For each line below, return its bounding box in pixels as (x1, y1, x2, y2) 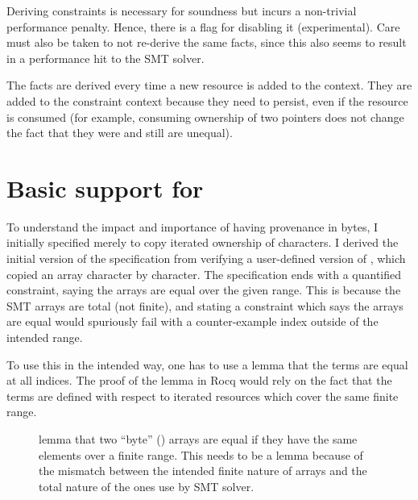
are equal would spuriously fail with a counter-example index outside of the (6, 313, 379, 330)
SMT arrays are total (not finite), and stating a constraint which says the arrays (6, 297, 404, 314)
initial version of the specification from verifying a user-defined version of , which (6, 250, 406, 267)
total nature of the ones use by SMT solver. (39, 477, 255, 494)
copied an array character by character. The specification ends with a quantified (6, 265, 401, 282)
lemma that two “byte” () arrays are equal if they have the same (39, 431, 358, 447)
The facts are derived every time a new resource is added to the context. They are (6, 77, 412, 94)
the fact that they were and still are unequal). (6, 124, 233, 141)
